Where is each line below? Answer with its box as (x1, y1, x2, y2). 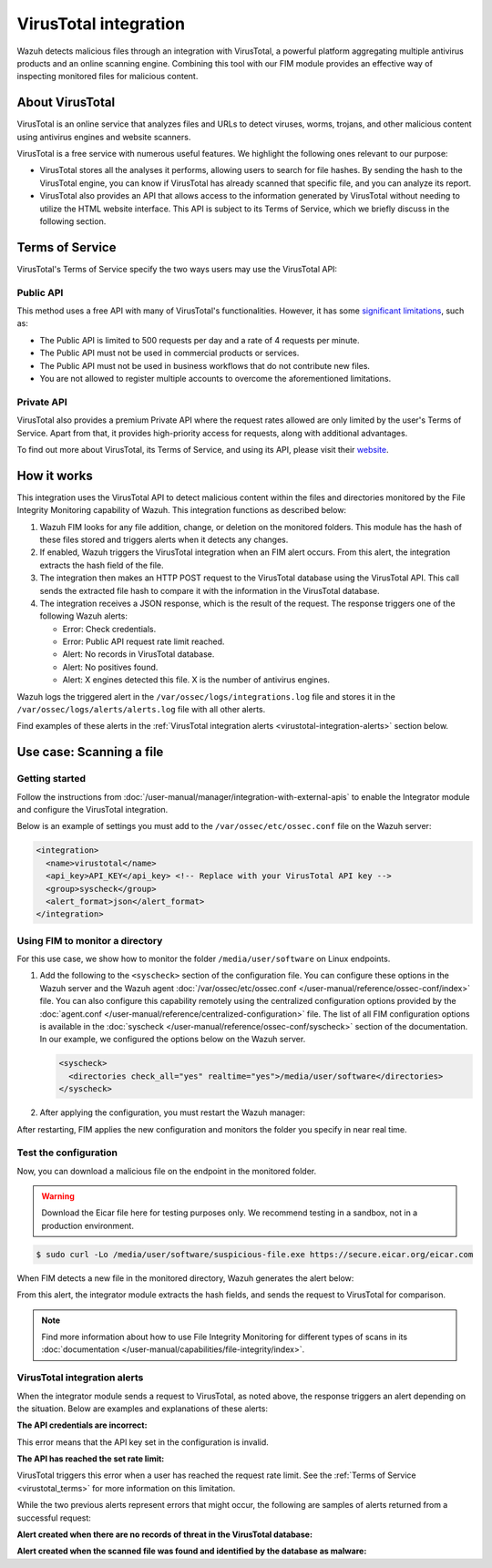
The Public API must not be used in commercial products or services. (39, 347, 300, 359)
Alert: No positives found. (62, 661, 159, 672)
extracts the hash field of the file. (39, 559, 164, 570)
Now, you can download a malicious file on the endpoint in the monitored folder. (16, 1165, 317, 1176)
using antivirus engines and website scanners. (16, 131, 191, 142)
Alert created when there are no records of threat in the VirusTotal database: (16, 1529, 313, 1540)
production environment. (41, 1220, 134, 1231)
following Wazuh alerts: (39, 610, 128, 621)
